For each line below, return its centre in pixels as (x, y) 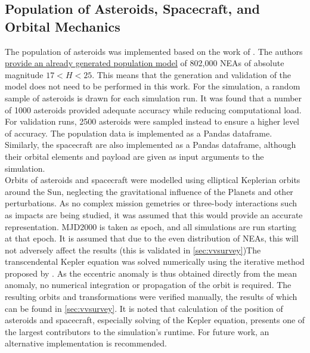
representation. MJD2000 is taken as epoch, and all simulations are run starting (151, 226)
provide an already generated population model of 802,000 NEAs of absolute (145, 63)
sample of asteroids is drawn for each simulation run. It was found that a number (154, 97)
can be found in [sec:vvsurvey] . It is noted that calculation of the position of (144, 308)
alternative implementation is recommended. (86, 343)
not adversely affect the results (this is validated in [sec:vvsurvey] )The (133, 250)
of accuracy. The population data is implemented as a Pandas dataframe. (139, 133)
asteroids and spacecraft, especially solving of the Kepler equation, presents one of (155, 320)
